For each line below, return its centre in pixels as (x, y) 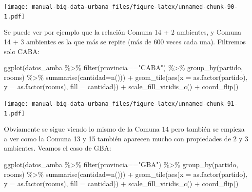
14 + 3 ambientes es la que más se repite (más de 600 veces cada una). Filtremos (125, 41)
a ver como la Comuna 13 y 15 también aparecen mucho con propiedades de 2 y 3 (126, 138)
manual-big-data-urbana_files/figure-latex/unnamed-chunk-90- (135, 7)
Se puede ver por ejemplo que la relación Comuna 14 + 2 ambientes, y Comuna (123, 32)
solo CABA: (22, 51)
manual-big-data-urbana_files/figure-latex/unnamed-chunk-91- (135, 104)
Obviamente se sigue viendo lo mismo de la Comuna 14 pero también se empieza (124, 129)
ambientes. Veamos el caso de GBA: (58, 148)
